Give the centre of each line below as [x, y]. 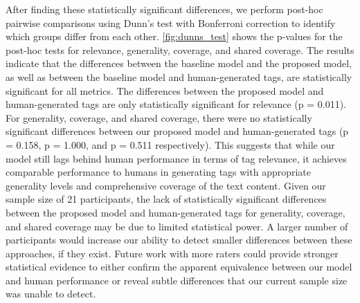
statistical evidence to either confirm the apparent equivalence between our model [179, 267]
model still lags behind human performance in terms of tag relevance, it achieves [176, 158]
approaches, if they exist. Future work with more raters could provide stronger [172, 253]
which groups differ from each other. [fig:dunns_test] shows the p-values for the [174, 36]
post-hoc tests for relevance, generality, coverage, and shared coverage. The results [180, 49]
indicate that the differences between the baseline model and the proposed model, [179, 63]
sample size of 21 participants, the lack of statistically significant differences [166, 199]
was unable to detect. [51, 294]
